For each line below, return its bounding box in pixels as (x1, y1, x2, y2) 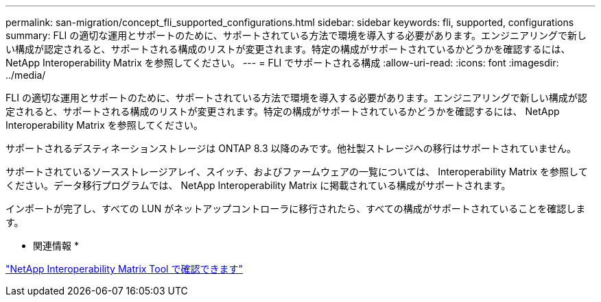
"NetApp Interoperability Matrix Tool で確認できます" (5, 263, 243, 275)
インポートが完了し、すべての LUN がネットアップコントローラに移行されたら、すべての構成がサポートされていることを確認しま (5, 203, 586, 214)
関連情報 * (33, 240, 79, 251)
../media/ (5, 69, 46, 81)
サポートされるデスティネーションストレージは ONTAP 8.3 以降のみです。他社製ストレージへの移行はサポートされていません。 (5, 142, 576, 154)
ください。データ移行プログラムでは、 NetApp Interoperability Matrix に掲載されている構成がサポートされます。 (5, 179, 511, 191)
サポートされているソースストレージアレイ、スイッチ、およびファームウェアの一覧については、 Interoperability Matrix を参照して (5, 166, 588, 177)
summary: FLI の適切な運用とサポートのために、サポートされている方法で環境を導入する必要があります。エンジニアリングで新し (5, 29, 587, 41)
